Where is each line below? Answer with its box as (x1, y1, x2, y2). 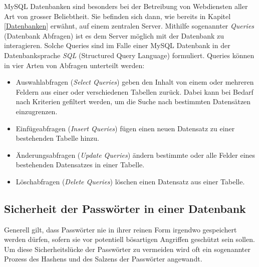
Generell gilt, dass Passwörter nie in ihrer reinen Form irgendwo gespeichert (4, 224, 237, 234)
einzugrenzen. (16, 106, 58, 116)
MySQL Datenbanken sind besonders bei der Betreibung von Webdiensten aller (4, 1, 248, 11)
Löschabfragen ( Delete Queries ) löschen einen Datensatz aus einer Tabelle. (16, 176, 245, 186)
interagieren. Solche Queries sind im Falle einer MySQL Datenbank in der (4, 40, 230, 51)
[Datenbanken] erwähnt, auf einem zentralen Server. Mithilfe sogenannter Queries (4, 21, 254, 31)
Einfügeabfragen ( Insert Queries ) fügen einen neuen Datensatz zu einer (16, 123, 235, 133)
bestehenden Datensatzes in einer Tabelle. (16, 159, 145, 170)
